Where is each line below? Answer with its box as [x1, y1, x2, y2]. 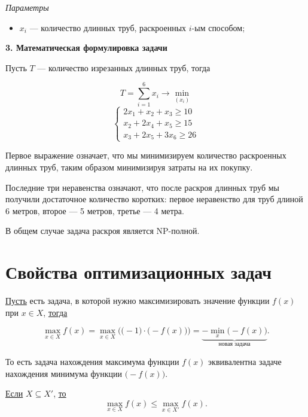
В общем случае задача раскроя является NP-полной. [5, 224, 200, 237]
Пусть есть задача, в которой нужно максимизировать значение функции [5, 294, 270, 307]
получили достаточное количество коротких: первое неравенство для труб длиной [5, 193, 303, 205]
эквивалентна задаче [208, 355, 282, 367]
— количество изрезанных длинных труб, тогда [37, 61, 211, 74]
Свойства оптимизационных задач [5, 260, 272, 284]
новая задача [218, 341, 251, 348]
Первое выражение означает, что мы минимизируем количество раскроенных [5, 149, 286, 162]
